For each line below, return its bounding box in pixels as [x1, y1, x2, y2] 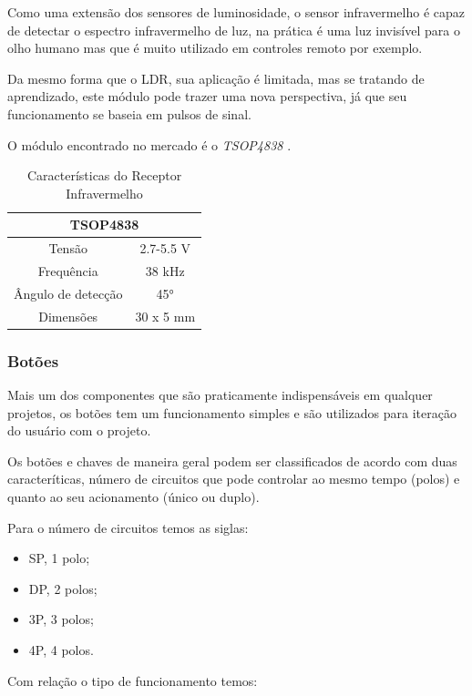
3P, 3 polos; [28, 609, 94, 629]
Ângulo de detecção [14, 283, 123, 302]
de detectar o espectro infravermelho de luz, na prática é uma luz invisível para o [7, 20, 460, 39]
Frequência [37, 261, 98, 281]
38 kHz [145, 261, 185, 281]
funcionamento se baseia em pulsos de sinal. [7, 104, 251, 123]
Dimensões [38, 306, 98, 325]
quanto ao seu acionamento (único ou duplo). [7, 487, 260, 506]
